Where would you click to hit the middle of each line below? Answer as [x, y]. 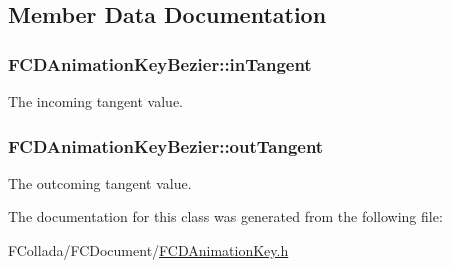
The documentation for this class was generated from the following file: [225, 216]
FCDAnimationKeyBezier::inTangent [160, 63]
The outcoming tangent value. [100, 182]
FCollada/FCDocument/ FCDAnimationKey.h [148, 250]
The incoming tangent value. [95, 101]
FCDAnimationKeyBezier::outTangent [166, 145]
